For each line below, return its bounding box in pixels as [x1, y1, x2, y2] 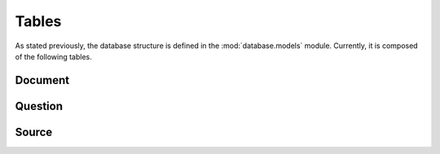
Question [15, 99, 63, 113]
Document [15, 73, 69, 87]
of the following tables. [15, 51, 93, 61]
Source [15, 125, 53, 139]
